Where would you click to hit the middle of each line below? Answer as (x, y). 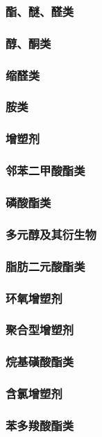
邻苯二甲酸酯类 (45, 171)
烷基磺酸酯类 (40, 362)
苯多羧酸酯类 (40, 425)
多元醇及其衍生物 (51, 234)
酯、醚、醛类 (40, 11)
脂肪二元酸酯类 (45, 266)
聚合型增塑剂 (40, 330)
